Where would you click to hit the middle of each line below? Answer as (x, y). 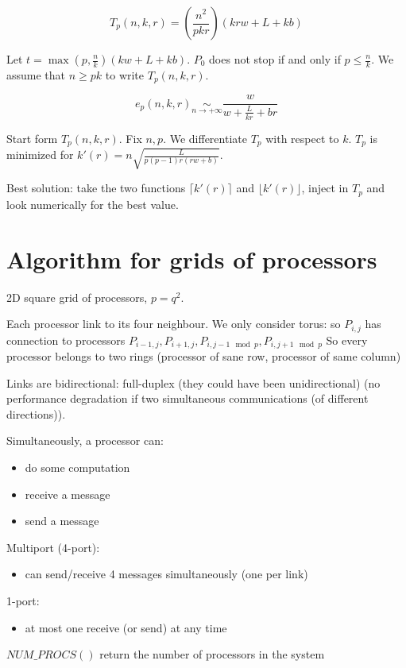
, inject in (325, 188)
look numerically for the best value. (93, 204)
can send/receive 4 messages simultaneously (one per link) (166, 574)
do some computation (77, 467)
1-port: (23, 601)
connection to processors (66, 340)
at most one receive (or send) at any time (126, 627)
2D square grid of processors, (77, 297)
